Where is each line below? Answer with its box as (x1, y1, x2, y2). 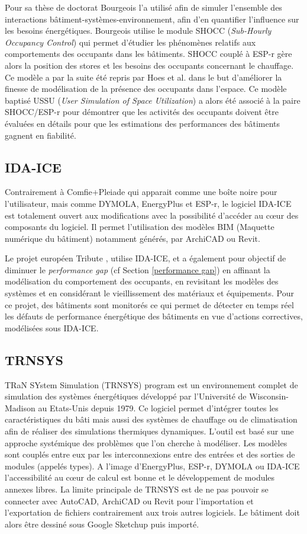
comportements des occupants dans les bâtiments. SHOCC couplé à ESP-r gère (5, 47, 292, 60)
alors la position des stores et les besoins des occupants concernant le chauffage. (5, 59, 294, 71)
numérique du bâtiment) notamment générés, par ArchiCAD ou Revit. (5, 232, 260, 244)
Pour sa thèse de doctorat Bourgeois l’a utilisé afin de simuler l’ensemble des (5, 1, 282, 13)
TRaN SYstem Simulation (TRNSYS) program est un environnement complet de (5, 378, 298, 391)
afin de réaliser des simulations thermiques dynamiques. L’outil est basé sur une (5, 425, 294, 437)
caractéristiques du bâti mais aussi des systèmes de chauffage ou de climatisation (5, 413, 298, 426)
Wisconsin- (249, 390, 289, 402)
